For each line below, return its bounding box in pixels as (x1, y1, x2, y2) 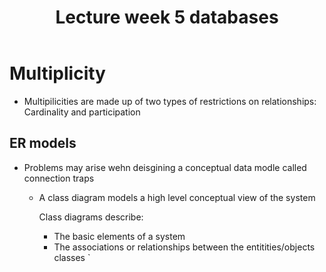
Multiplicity (9, 62, 106, 85)
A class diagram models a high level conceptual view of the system (38, 191, 316, 203)
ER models (9, 135, 77, 152)
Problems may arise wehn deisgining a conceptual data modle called (23, 161, 307, 173)
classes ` (53, 251, 91, 263)
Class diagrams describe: (38, 211, 144, 223)
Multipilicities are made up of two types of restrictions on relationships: (23, 95, 317, 107)
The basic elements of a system (53, 230, 186, 242)
